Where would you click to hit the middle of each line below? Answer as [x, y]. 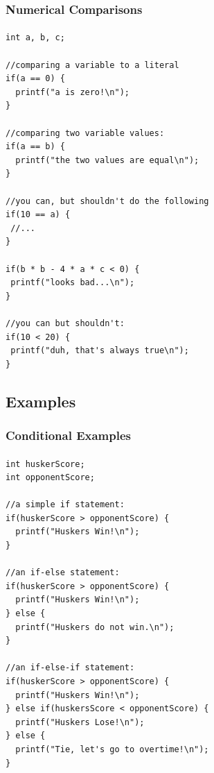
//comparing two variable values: [85, 133]
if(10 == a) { [38, 215]
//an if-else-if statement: [70, 668]
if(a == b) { [35, 147]
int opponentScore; [50, 478]
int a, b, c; [35, 38]
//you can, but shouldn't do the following [107, 201]
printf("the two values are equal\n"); [107, 160]
